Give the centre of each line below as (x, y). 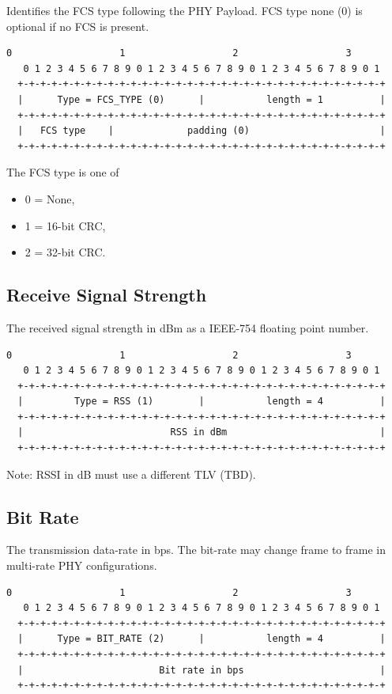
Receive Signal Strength (107, 295)
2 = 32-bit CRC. (65, 252)
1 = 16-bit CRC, (65, 225)
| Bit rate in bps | (202, 670)
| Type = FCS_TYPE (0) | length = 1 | (202, 99)
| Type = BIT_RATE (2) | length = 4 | (202, 639)
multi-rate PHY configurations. (82, 565)
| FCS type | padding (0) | (202, 131)
